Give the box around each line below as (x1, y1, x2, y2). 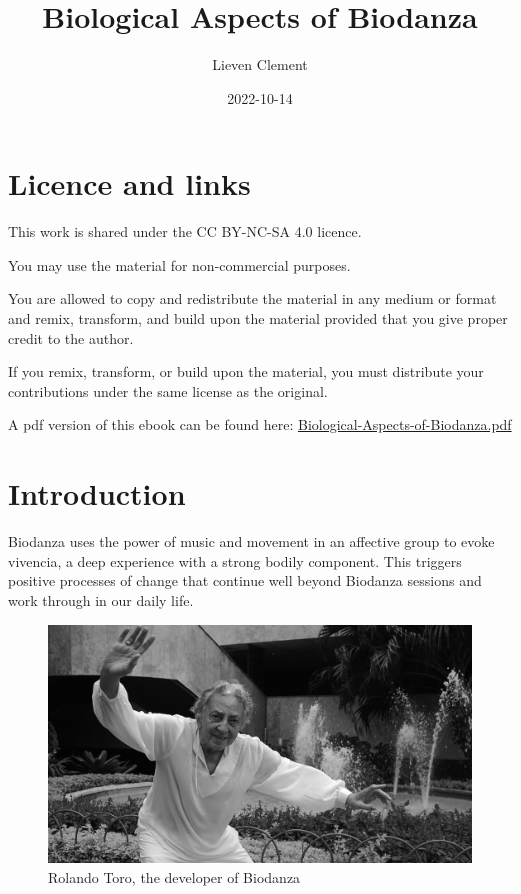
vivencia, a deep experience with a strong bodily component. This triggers (8, 550, 462, 571)
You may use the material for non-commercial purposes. (8, 254, 351, 275)
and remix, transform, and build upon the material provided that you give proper (8, 308, 508, 329)
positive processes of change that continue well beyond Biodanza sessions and (8, 570, 482, 591)
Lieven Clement (212, 54, 308, 75)
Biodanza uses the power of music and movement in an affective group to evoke (8, 531, 495, 552)
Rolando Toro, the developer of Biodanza (48, 866, 301, 887)
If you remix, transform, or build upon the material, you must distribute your (8, 361, 484, 382)
